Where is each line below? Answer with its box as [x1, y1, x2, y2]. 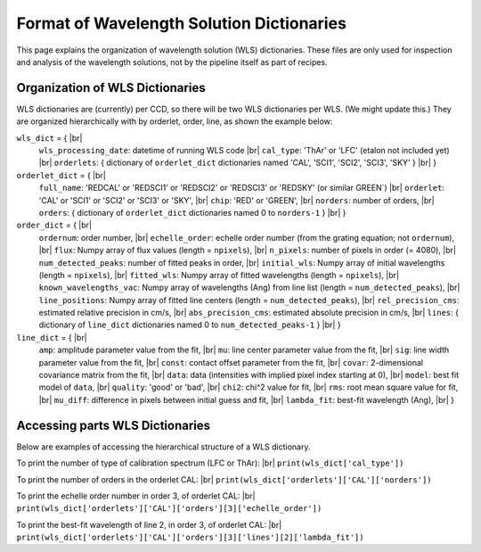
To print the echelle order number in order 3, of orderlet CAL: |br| [16, 490, 256, 501]
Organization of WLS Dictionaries [16, 80, 206, 95]
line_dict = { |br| [16, 332, 88, 342]
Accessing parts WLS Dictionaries [16, 417, 211, 433]
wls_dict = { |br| [16, 132, 83, 143]
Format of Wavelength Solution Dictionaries [16, 13, 347, 33]
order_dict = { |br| [16, 219, 93, 231]
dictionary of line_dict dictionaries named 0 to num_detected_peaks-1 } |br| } [38, 319, 342, 330]
